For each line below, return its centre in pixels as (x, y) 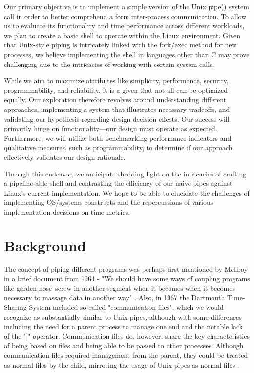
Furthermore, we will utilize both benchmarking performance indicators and (118, 138)
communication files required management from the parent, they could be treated (126, 355)
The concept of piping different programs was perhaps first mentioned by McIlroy (126, 269)
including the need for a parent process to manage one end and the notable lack (124, 326)
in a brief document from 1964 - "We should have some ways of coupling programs (127, 278)
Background (45, 245)
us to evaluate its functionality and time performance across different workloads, (124, 26)
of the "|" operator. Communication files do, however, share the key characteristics (127, 336)
